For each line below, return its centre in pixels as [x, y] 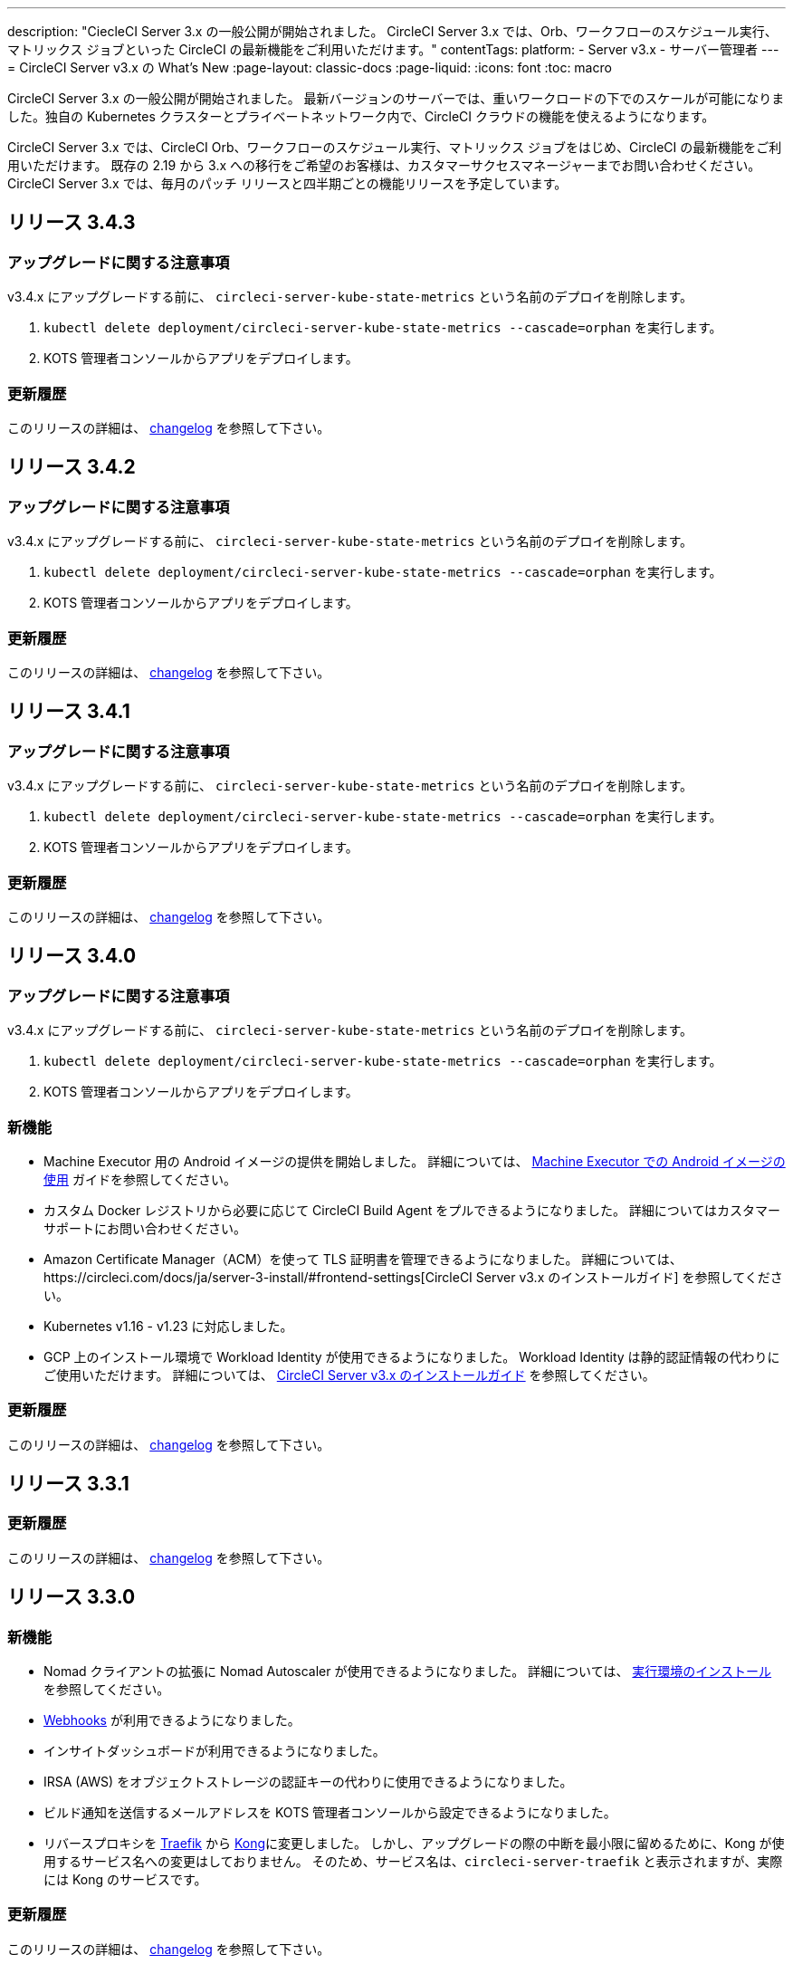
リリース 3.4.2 [72, 467]
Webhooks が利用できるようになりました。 [172, 1720]
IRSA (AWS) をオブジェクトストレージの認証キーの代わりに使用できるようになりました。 [308, 1782]
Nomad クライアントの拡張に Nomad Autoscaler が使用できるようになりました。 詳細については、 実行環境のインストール [408, 1672]
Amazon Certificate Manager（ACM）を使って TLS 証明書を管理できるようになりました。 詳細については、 [363, 1259]
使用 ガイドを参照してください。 [140, 1179]
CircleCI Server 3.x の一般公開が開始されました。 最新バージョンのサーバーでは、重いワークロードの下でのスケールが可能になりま [396, 98]
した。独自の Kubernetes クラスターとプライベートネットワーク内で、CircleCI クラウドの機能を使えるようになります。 [361, 116]
